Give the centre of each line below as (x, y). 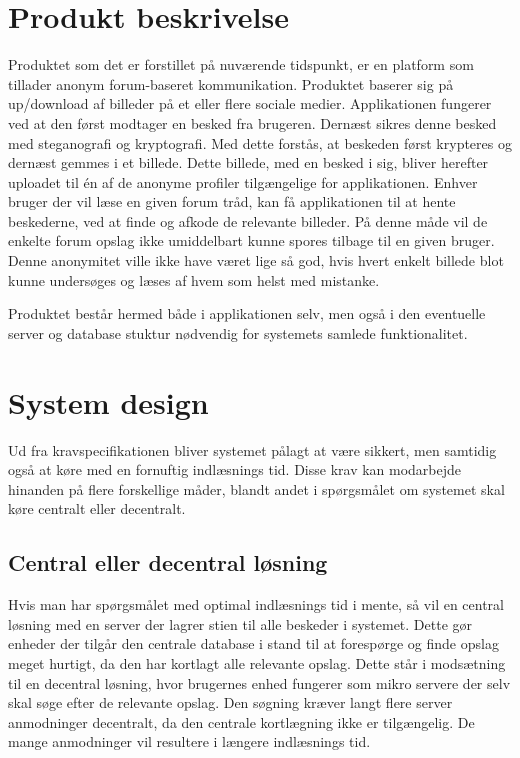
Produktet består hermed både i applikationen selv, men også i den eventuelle (247, 313)
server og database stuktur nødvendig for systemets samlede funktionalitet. (238, 332)
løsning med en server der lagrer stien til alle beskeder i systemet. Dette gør (240, 623)
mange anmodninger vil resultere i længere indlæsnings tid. (189, 741)
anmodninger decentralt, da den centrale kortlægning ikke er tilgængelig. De (241, 721)
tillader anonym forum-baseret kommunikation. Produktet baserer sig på (231, 83)
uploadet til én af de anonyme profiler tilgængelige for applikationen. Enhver (243, 181)
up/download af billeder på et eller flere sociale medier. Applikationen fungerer (250, 103)
